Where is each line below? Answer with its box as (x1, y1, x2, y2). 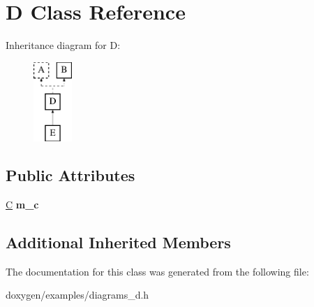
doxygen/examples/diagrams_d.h (6, 287, 149, 302)
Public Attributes (6, 164, 135, 186)
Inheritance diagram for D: (6, 38, 121, 52)
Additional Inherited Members (6, 231, 231, 252)
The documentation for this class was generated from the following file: (6, 264, 309, 278)
